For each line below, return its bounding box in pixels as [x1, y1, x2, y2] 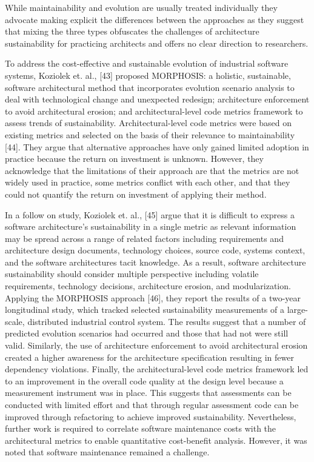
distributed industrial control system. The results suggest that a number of [27, 315, 306, 327]
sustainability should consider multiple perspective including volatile [5, 267, 259, 280]
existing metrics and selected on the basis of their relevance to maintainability [5, 128, 295, 141]
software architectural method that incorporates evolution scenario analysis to [5, 81, 295, 93]
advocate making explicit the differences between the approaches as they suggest [5, 13, 304, 25]
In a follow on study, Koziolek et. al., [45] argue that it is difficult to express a [5, 208, 295, 221]
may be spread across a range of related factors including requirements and [5, 232, 284, 244]
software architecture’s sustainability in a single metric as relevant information [5, 220, 296, 233]
